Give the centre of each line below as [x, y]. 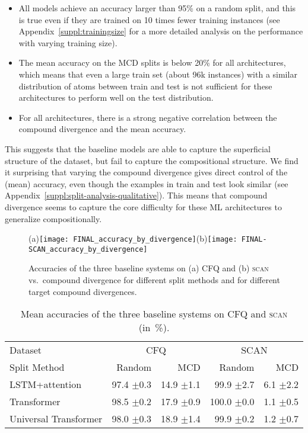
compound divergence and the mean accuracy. [102, 129]
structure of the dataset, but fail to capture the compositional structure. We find [152, 160]
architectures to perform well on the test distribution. [116, 97]
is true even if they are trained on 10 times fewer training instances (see [149, 19]
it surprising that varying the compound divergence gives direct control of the [146, 172]
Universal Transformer [56, 419]
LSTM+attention [46, 384]
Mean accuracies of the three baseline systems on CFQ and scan [154, 314]
